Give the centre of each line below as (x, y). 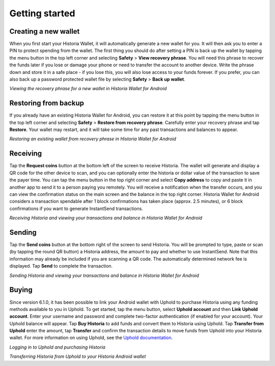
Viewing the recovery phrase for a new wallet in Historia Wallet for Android (88, 89)
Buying (21, 290)
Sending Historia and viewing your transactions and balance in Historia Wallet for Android (104, 275)
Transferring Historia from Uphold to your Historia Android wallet (78, 356)
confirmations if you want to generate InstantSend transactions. (76, 208)
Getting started (42, 13)
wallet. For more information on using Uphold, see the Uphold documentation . (91, 338)
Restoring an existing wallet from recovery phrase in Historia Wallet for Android (93, 139)
